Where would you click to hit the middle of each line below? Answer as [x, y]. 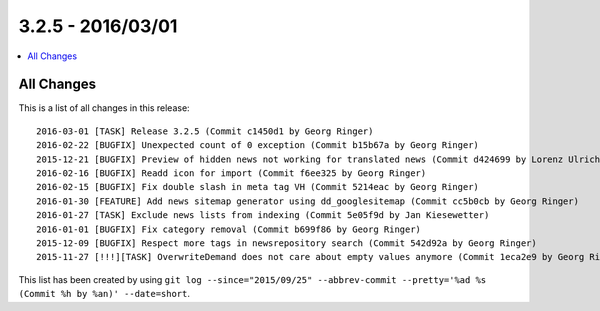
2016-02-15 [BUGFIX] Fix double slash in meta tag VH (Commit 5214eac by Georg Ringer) [258, 187]
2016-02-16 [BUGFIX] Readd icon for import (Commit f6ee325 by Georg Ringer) [231, 173]
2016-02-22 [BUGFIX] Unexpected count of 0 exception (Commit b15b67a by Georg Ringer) [258, 145]
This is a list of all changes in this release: [104, 108]
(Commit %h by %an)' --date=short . [104, 294]
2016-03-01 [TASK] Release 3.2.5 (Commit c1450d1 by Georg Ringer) [205, 131]
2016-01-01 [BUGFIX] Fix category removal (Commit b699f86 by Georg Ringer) [229, 229]
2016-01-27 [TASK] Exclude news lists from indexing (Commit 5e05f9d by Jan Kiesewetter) [263, 215]
